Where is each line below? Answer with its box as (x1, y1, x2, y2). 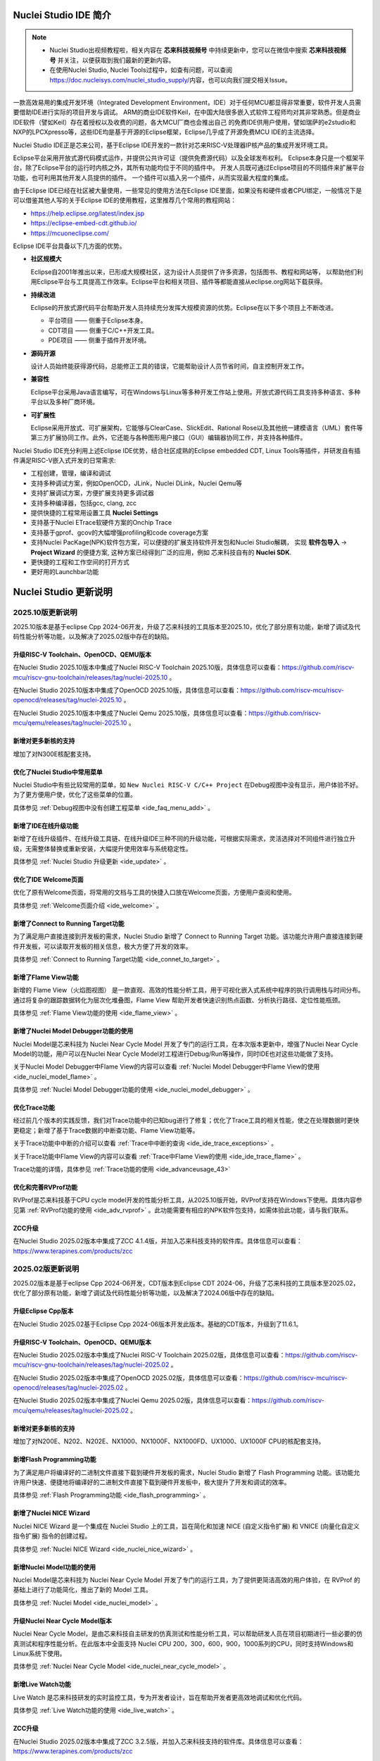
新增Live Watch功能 (13, 1680, 72, 1688)
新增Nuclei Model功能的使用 (13, 1562, 96, 1571)
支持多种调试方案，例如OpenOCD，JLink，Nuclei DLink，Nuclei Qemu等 (30, 479, 243, 487)
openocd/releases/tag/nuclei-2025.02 (13, 1383, 124, 1392)
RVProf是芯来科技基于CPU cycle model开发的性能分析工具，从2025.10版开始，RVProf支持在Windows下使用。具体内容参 (13, 1196, 362, 1205)
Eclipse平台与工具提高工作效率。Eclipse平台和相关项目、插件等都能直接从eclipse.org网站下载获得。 (36, 278, 327, 286)
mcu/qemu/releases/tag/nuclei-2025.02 (13, 1406, 129, 1414)
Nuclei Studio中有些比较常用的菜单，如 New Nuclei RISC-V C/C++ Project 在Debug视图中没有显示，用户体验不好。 (13, 780, 362, 789)
